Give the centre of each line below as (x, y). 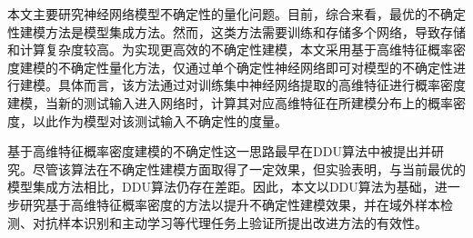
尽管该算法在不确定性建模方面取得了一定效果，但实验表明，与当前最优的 (249, 169)
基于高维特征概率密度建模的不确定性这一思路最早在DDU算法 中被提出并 (219, 151)
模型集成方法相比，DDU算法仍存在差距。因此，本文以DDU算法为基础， (221, 187)
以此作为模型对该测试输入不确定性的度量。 (160, 120)
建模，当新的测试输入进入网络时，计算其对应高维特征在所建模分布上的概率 (230, 102)
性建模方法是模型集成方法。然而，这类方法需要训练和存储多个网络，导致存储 (236, 31)
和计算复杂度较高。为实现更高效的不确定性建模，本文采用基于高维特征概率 (230, 50)
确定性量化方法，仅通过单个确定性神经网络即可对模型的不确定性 (262, 67)
